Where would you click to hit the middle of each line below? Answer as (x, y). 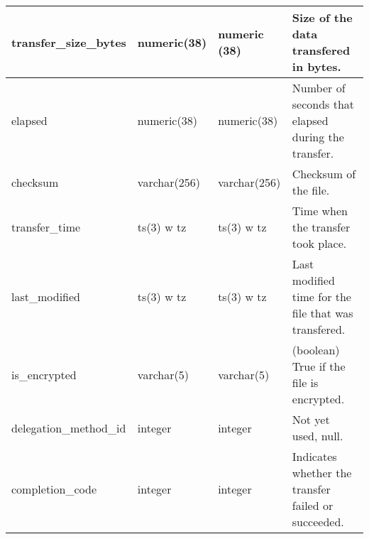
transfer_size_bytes (69, 42)
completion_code (54, 489)
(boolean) (316, 350)
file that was (323, 313)
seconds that (323, 104)
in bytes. (316, 66)
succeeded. (318, 522)
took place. (319, 243)
